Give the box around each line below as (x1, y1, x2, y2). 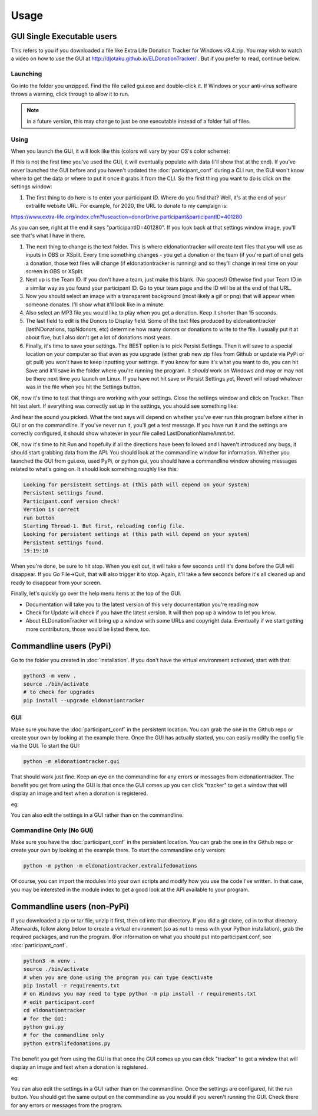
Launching (11, 70, 42, 78)
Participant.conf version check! (23, 498, 120, 505)
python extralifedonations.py (23, 1040, 111, 1047)
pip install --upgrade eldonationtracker (23, 697, 145, 703)
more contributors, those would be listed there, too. (25, 626, 151, 633)
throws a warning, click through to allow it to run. (11, 90, 130, 97)
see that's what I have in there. (11, 232, 85, 239)
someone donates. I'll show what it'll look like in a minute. (25, 301, 165, 308)
